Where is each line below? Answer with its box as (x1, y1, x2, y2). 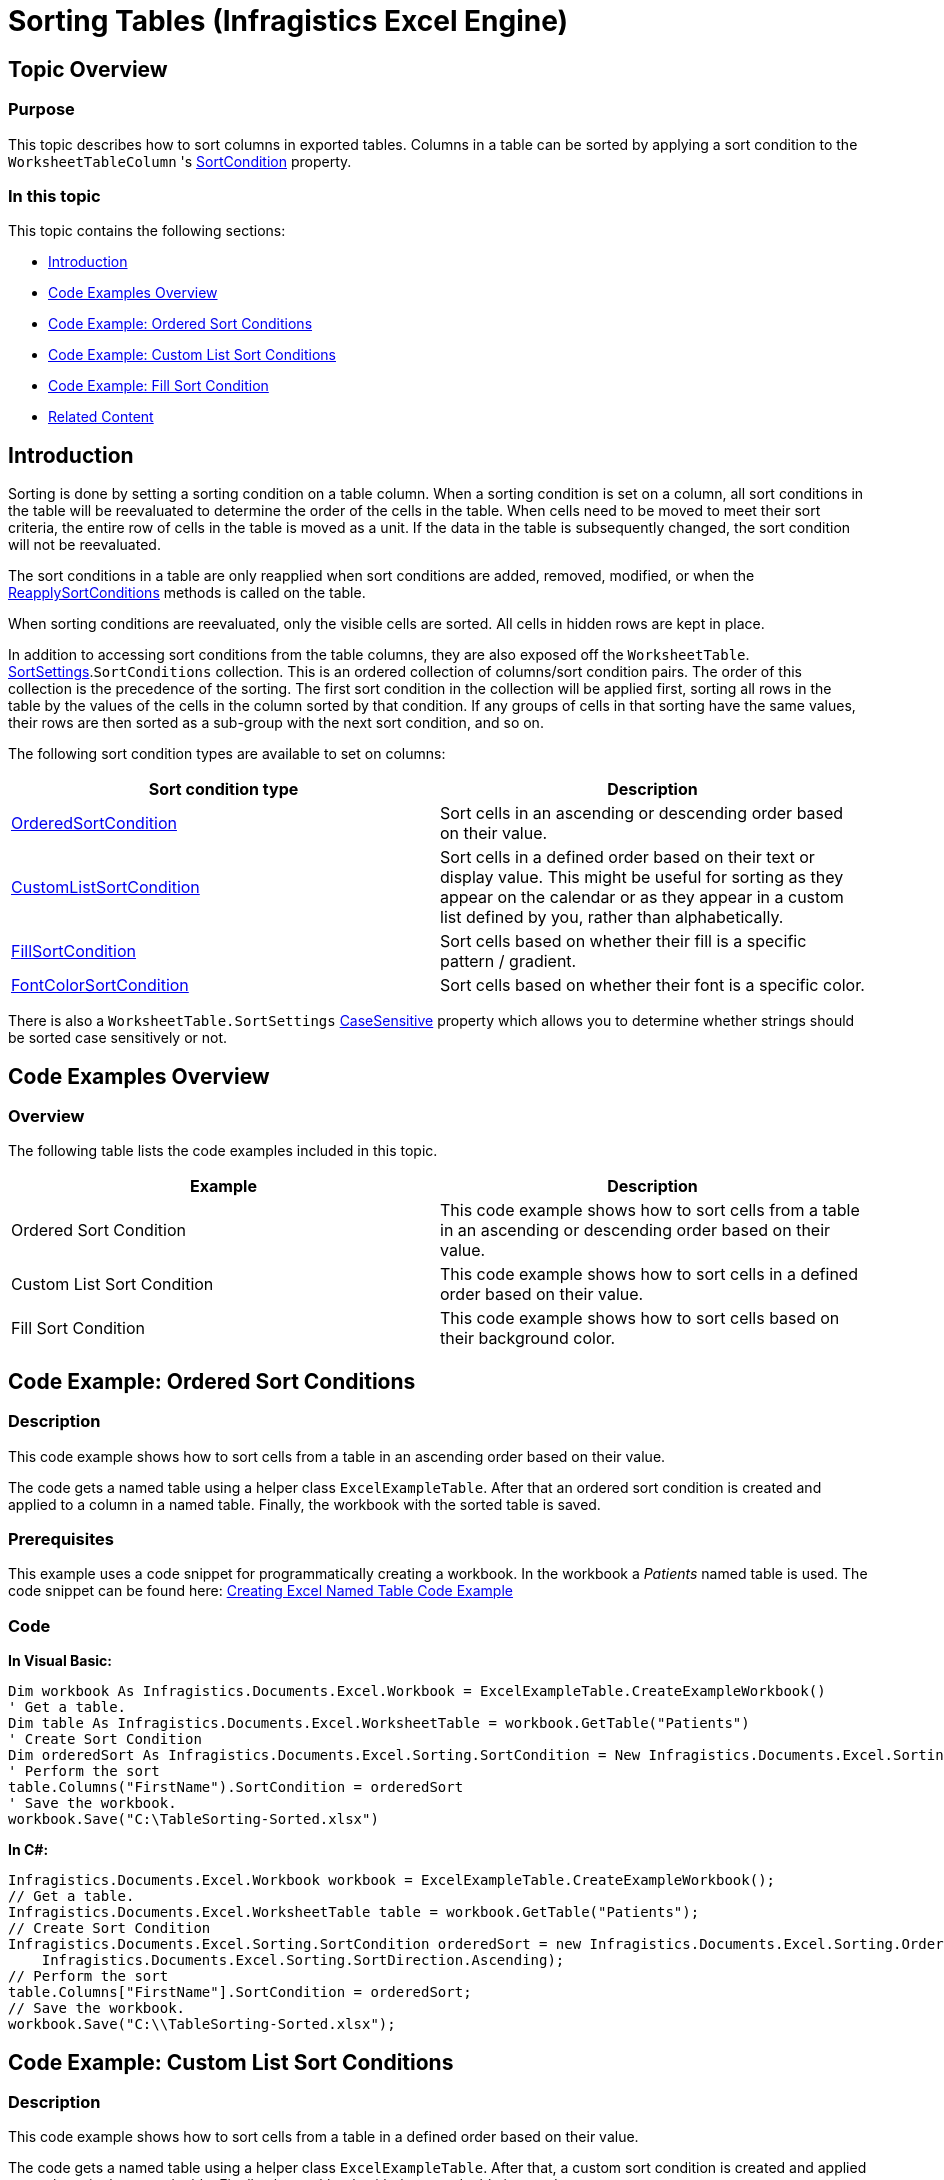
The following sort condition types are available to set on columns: (8, 745, 446, 763)
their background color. (440, 1328, 616, 1349)
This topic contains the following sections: (8, 222, 286, 240)
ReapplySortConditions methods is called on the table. (8, 584, 366, 602)
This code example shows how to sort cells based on (440, 1308, 840, 1329)
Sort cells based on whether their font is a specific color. (440, 975, 865, 996)
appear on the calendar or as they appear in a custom (440, 887, 844, 908)
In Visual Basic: (8, 1652, 112, 1670)
